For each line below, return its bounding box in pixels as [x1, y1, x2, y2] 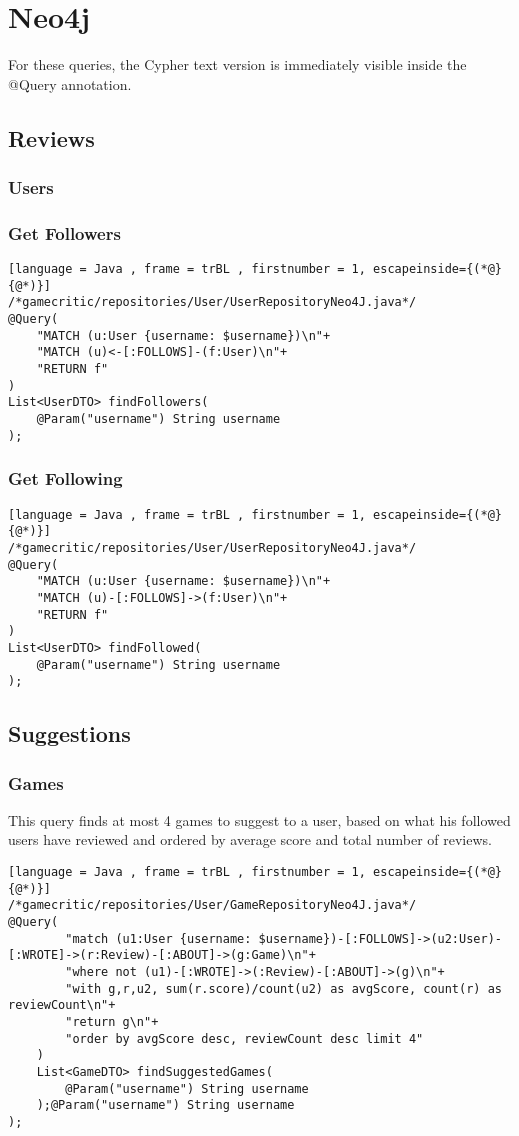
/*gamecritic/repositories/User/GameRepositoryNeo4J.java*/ [8, 898, 417, 913]
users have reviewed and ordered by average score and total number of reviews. [8, 829, 492, 850]
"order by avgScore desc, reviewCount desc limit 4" [65, 1031, 424, 1046]
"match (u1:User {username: [65, 931, 252, 946]
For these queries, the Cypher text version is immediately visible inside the [8, 54, 467, 75]
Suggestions [8, 718, 131, 749]
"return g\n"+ [65, 1014, 159, 1029]
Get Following [8, 466, 123, 491]
